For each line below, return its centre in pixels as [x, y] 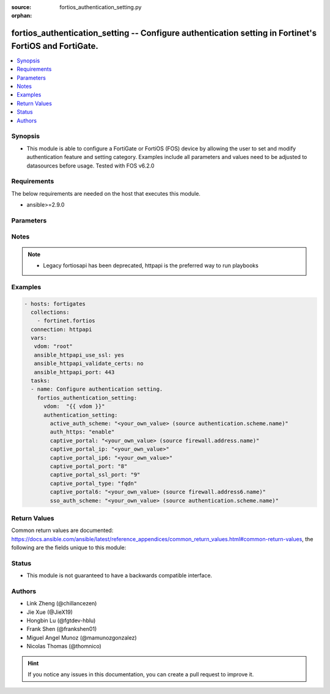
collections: [50, 312]
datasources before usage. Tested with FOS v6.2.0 [91, 166]
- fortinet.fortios [66, 321]
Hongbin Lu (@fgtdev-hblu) [61, 621]
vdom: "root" [53, 346]
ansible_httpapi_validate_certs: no [89, 364]
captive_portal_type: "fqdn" [94, 483]
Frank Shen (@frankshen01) [62, 629]
